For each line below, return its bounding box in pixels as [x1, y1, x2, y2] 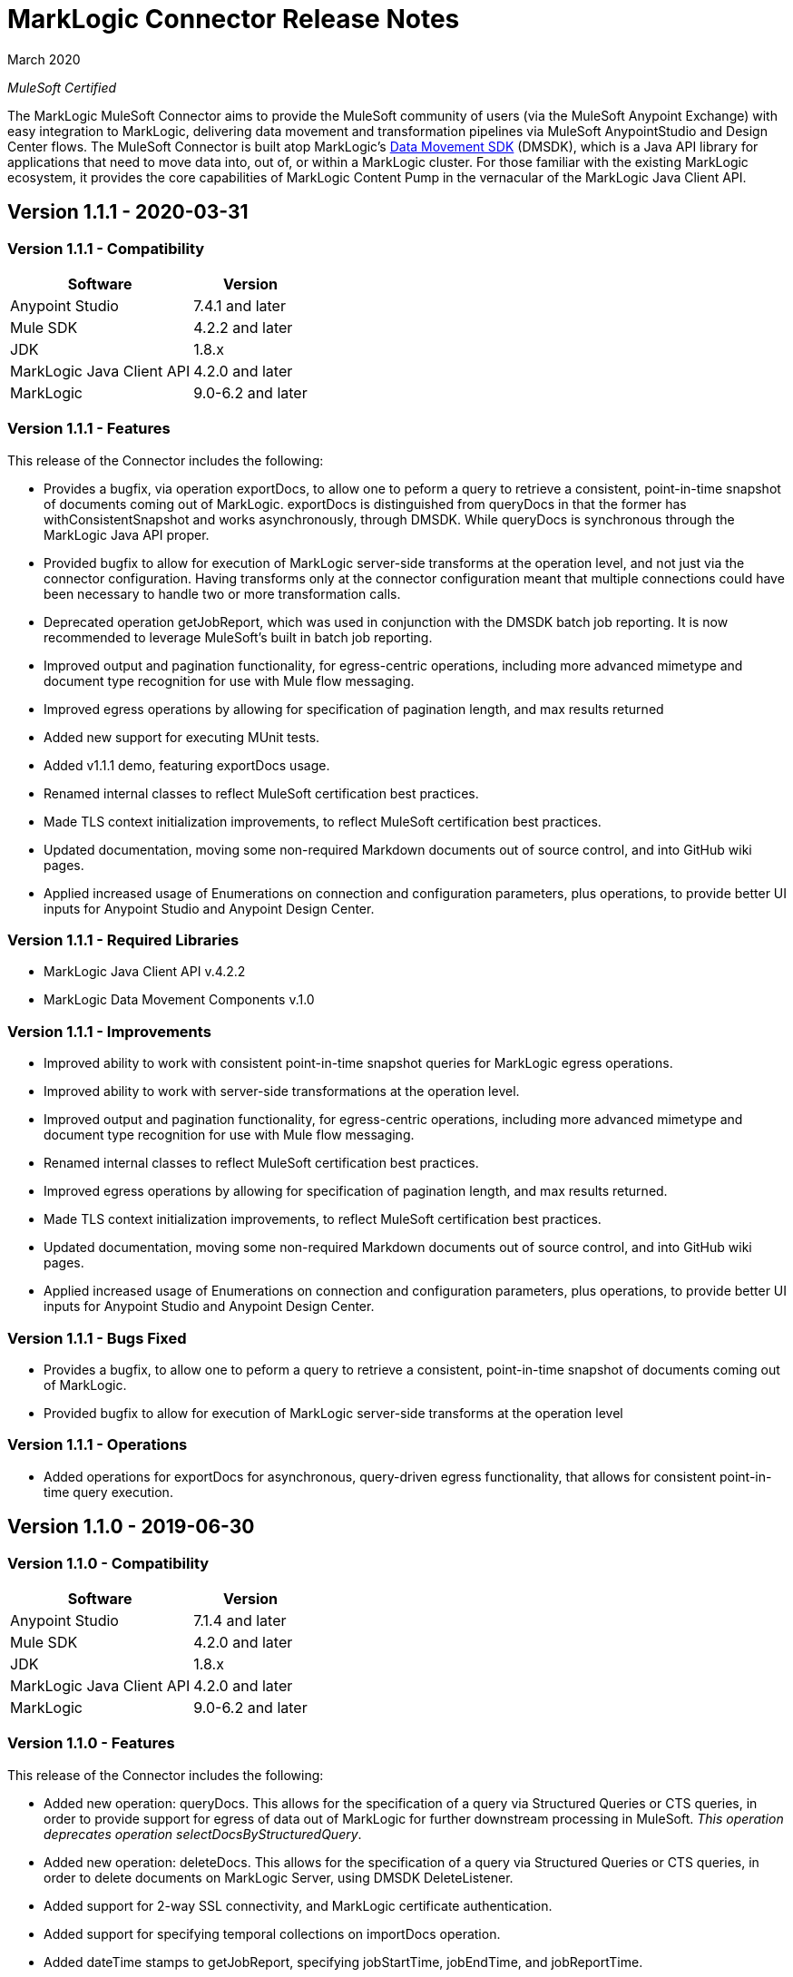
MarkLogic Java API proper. [44, 526, 210, 543]
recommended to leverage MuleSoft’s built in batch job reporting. [44, 629, 433, 645]
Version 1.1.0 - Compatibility [7, 1553, 210, 1572]
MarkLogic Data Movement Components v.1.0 [44, 992, 315, 1008]
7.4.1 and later [193, 296, 286, 315]
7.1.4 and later [193, 1610, 287, 1630]
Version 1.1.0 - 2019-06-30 [7, 1515, 255, 1539]
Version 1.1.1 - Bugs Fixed [7, 1328, 187, 1347]
